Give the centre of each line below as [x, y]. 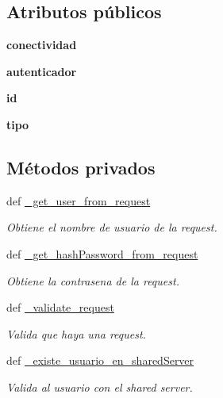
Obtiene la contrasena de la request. [93, 280]
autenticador [42, 71]
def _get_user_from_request [79, 200]
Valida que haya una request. [76, 333]
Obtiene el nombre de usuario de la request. [112, 227]
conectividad [42, 45]
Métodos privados [81, 167]
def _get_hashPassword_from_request [102, 253]
